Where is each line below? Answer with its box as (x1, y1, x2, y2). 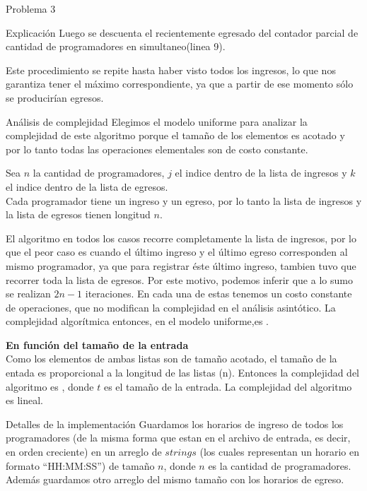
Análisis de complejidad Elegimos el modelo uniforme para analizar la (6, 114, 308, 129)
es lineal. (6, 393, 43, 408)
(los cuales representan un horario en (199, 444, 360, 459)
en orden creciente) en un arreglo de (6, 444, 162, 459)
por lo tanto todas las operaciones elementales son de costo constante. (6, 141, 308, 156)
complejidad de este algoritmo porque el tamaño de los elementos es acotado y (6, 128, 345, 143)
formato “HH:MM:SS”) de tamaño (6, 458, 155, 473)
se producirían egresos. (6, 90, 104, 105)
